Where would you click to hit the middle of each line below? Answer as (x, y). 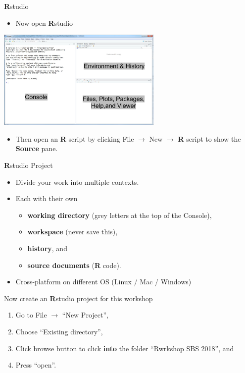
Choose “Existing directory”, (59, 331)
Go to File (31, 315)
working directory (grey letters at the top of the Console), (120, 215)
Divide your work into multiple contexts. (77, 182)
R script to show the (209, 138)
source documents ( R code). (74, 265)
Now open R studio (44, 23)
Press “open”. (36, 365)
